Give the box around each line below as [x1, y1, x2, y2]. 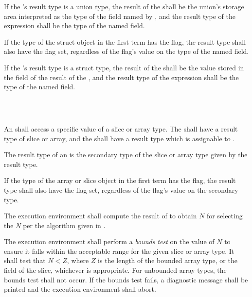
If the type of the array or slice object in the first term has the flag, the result [4, 175, 236, 185]
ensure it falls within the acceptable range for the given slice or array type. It [4, 246, 234, 256]
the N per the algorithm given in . [4, 220, 106, 230]
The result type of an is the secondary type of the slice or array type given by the [4, 149, 248, 160]
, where [67, 255, 89, 265]
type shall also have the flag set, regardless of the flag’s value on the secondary [4, 184, 238, 195]
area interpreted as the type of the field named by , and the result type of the [4, 11, 235, 21]
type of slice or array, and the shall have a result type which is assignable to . [4, 133, 235, 143]
